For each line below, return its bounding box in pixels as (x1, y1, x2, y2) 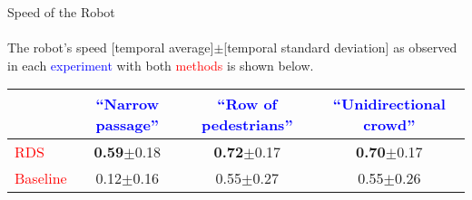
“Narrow (95, 93, 160, 115)
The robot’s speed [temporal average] (7, 38, 214, 57)
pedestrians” (202, 114, 293, 136)
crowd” (363, 114, 416, 136)
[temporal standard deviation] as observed (223, 38, 457, 57)
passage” (95, 114, 159, 136)
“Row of (217, 93, 278, 115)
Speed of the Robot (7, 3, 115, 21)
